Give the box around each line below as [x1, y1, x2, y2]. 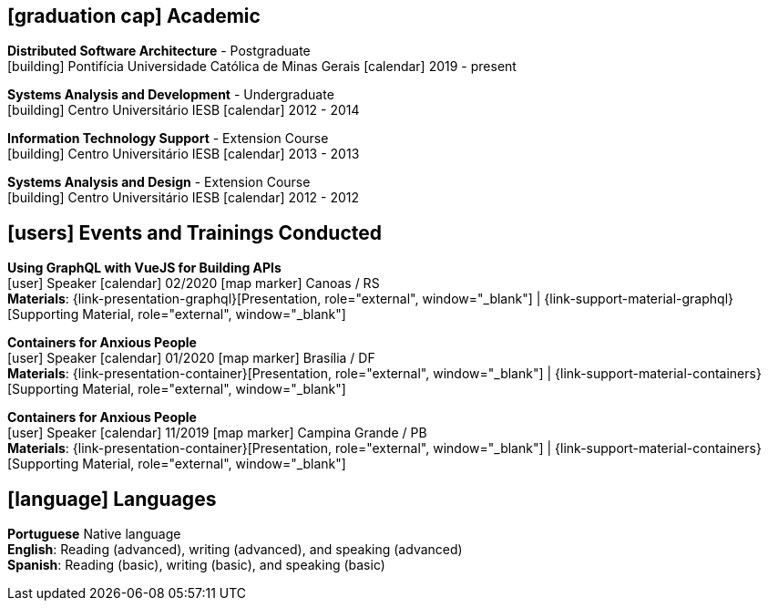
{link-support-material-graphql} [544, 291, 734, 307]
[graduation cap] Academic [7, 5, 261, 27]
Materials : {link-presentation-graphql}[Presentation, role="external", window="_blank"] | [7, 291, 541, 307]
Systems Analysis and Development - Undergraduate [7, 87, 334, 103]
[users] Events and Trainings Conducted [7, 221, 382, 244]
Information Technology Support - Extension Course [7, 130, 329, 147]
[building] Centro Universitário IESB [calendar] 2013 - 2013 [7, 146, 360, 162]
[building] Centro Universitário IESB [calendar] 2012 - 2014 [7, 102, 360, 119]
